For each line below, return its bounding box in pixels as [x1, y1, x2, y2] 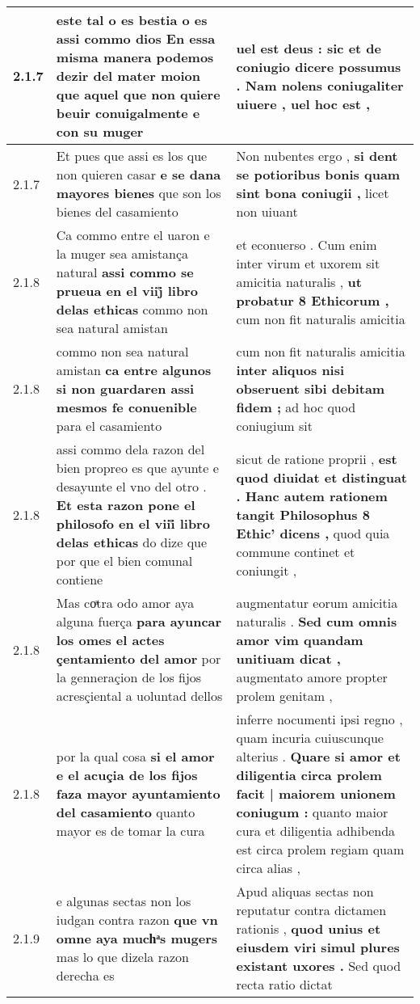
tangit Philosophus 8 [236, 504, 370, 524]
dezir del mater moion [56, 66, 200, 85]
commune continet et [236, 542, 355, 561]
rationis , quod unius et [236, 919, 381, 938]
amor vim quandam [236, 631, 363, 649]
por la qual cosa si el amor [56, 747, 215, 766]
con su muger [56, 122, 144, 141]
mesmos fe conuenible [56, 398, 197, 416]
